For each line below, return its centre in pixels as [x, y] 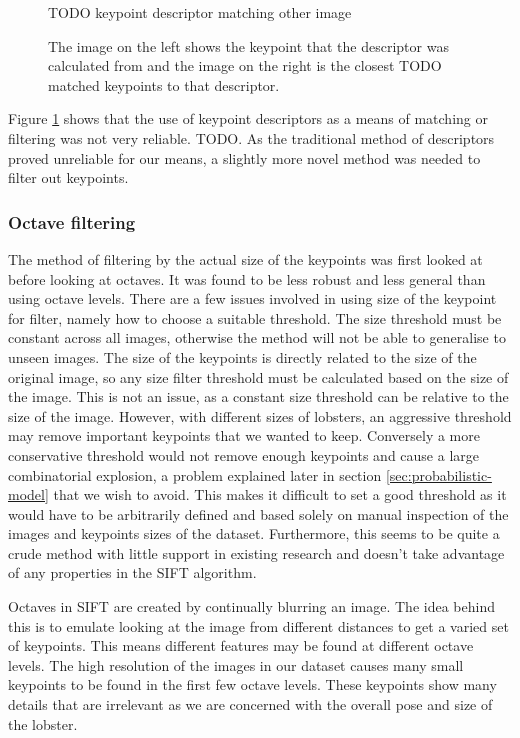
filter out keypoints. [68, 177]
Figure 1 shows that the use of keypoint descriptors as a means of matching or [248, 118]
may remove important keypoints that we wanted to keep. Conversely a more [244, 435]
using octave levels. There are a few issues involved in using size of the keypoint [252, 298]
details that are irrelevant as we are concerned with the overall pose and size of [250, 704]
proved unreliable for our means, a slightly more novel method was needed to [244, 157]
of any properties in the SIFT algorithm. [132, 572]
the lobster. [43, 723]
